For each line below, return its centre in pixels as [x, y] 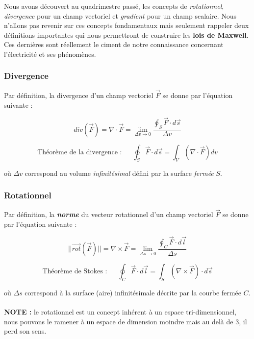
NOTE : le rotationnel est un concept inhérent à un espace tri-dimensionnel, [120, 312]
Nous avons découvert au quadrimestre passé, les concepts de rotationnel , [114, 6]
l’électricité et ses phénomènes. [50, 54]
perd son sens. [25, 331]
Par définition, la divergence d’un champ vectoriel [79, 95]
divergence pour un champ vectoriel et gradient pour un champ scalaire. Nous [120, 15]
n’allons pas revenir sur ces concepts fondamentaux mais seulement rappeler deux [127, 25]
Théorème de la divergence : [80, 152]
